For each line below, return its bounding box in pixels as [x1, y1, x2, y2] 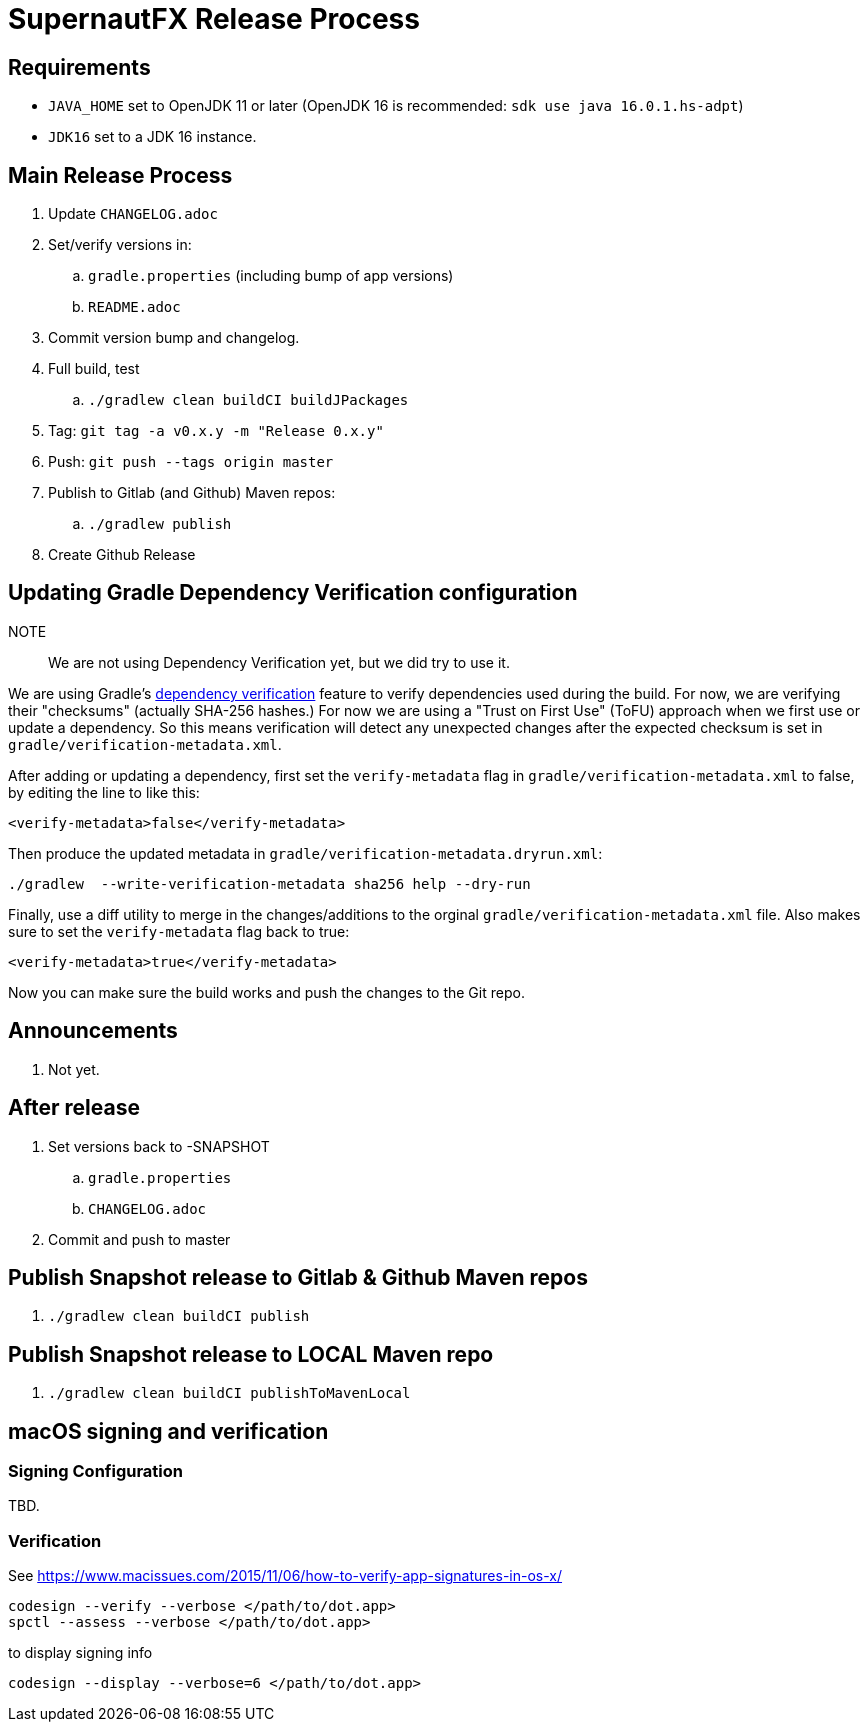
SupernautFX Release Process [8, 2, 420, 36]
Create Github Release [48, 546, 196, 564]
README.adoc [88, 299, 181, 316]
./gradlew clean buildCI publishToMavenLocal [48, 1385, 411, 1402]
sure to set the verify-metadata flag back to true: [8, 922, 350, 940]
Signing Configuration [8, 1461, 183, 1482]
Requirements [8, 54, 151, 80]
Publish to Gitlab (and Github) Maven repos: [48, 484, 336, 502]
